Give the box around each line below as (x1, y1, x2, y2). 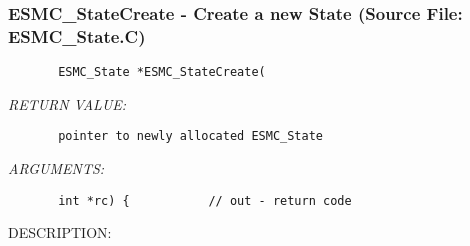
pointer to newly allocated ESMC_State (58, 129, 323, 144)
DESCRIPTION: (8, 222, 112, 243)
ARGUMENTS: (8, 158, 105, 179)
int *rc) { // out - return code (58, 193, 352, 208)
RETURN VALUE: (8, 93, 127, 114)
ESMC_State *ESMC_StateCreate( (58, 65, 266, 80)
